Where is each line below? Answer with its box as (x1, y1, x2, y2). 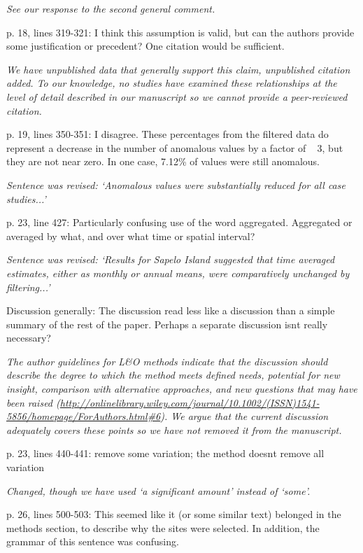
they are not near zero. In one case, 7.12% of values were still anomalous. (6, 154, 320, 169)
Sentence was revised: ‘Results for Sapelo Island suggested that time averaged (6, 252, 335, 267)
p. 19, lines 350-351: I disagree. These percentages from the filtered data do (6, 127, 329, 141)
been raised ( (6, 395, 60, 409)
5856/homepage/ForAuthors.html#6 (6, 409, 161, 423)
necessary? (6, 330, 51, 345)
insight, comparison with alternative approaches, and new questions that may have (6, 381, 357, 396)
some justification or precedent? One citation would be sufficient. (6, 38, 285, 53)
